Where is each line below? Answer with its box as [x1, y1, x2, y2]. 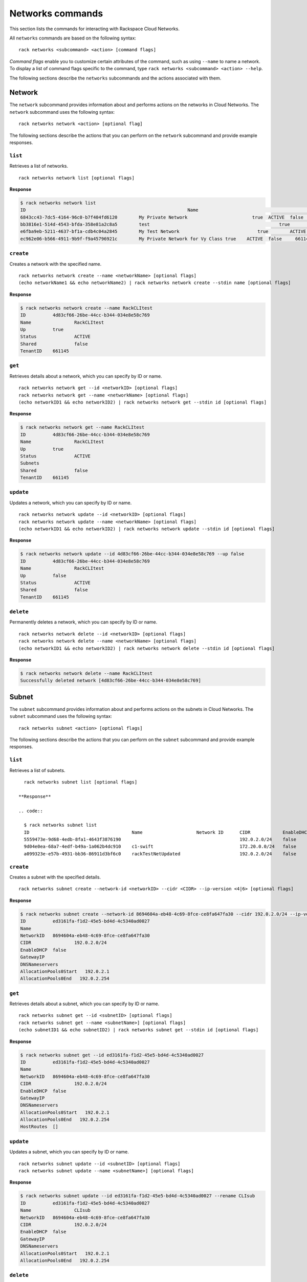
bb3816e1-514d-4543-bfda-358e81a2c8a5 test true [20, 222, 290, 228]
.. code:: [18, 808, 43, 814]
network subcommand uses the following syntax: [9, 109, 115, 115]
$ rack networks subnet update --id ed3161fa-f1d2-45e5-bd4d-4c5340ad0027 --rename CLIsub [20, 1193, 255, 1199]
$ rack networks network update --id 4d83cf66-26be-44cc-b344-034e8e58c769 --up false [20, 551, 245, 557]
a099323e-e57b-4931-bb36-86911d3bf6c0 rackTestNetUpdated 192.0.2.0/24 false [24, 851, 297, 856]
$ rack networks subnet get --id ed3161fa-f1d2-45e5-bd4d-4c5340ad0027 [20, 1052, 204, 1058]
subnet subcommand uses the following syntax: [9, 713, 112, 719]
